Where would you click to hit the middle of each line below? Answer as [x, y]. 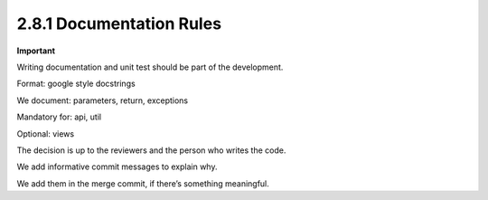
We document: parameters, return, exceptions [103, 100]
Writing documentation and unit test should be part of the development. [150, 67]
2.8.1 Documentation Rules [119, 24]
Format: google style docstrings [76, 84]
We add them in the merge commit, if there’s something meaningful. [143, 183]
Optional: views [46, 133]
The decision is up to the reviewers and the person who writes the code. [151, 150]
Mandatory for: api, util [59, 117]
